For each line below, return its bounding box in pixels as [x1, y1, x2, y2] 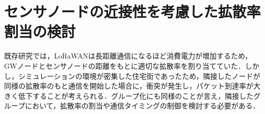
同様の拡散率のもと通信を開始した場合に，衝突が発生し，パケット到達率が [4, 80, 254, 91]
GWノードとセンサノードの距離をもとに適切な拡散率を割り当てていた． [4, 60, 245, 71]
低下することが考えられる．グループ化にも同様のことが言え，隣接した [18, 90, 254, 101]
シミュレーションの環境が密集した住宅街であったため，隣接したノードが [18, 70, 260, 81]
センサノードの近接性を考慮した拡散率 [4, 1, 261, 22]
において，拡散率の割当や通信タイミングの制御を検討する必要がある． [25, 100, 260, 111]
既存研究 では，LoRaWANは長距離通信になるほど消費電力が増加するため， [4, 50, 252, 61]
